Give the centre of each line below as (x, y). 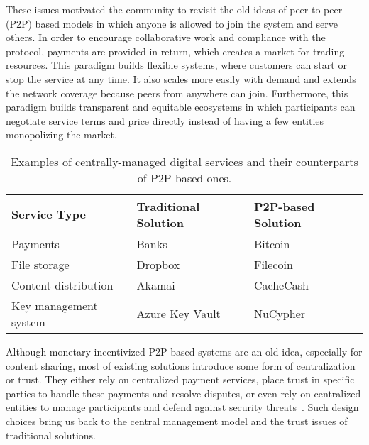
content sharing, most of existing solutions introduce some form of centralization (181, 365)
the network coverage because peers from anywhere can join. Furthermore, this (177, 93)
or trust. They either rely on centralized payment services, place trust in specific (180, 379)
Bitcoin (272, 243)
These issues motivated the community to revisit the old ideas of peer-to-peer (174, 9)
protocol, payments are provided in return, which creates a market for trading (175, 51)
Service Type (49, 214)
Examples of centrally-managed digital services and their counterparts (184, 161)
